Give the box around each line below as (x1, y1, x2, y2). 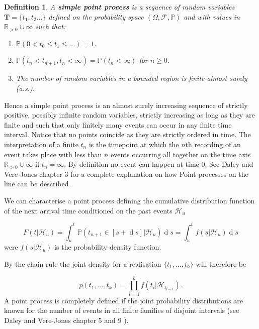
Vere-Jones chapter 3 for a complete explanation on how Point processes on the (4, 168, 248, 179)
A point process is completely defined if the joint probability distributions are (4, 295, 243, 305)
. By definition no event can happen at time (64, 159, 199, 169)
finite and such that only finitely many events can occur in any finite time (4, 119, 232, 130)
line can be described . (4, 178, 73, 189)
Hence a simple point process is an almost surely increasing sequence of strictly (4, 99, 248, 110)
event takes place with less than (4, 149, 102, 159)
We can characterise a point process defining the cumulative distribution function (4, 195, 255, 205)
